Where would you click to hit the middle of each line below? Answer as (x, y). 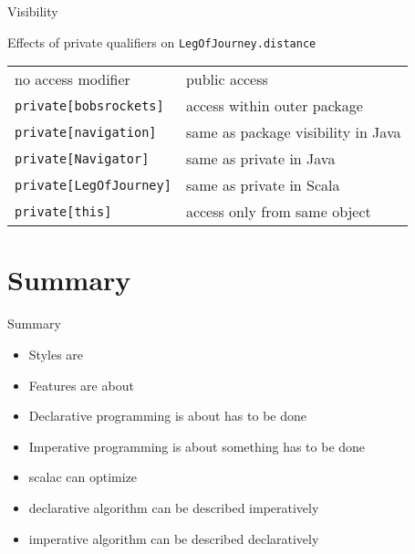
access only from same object (278, 212)
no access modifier (73, 79)
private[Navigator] (82, 158)
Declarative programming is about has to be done (167, 416)
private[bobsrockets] (89, 105)
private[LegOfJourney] (93, 185)
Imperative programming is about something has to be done (197, 446)
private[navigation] (86, 132)
